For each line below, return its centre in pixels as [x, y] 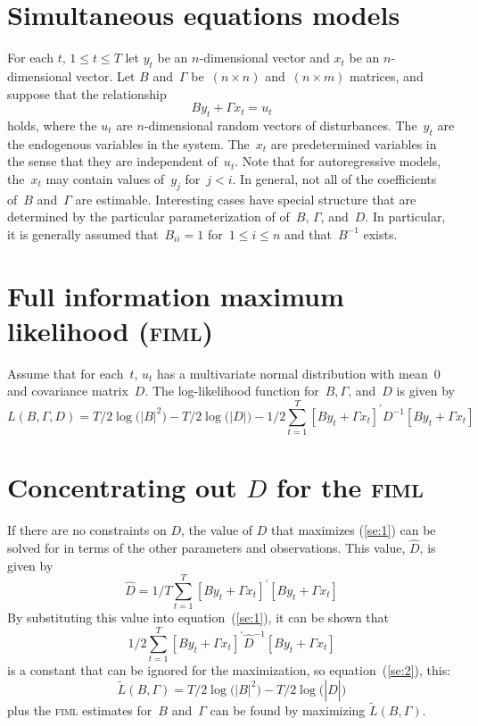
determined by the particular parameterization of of [148, 217]
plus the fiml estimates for [80, 709]
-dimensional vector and [264, 58]
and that [308, 234]
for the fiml [350, 487]
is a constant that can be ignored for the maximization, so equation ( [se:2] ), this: [229, 670]
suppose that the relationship [87, 93]
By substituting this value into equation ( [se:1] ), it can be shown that [198, 618]
